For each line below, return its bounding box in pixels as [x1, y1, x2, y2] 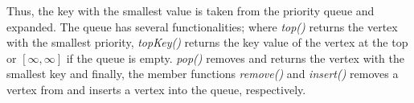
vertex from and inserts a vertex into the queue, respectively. [6, 80, 306, 97]
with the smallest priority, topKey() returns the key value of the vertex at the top [6, 34, 408, 51]
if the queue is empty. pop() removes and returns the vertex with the [66, 49, 404, 66]
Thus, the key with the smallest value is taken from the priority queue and [6, 2, 375, 19]
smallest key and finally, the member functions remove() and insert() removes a [6, 65, 399, 82]
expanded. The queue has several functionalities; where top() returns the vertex [6, 18, 398, 35]
